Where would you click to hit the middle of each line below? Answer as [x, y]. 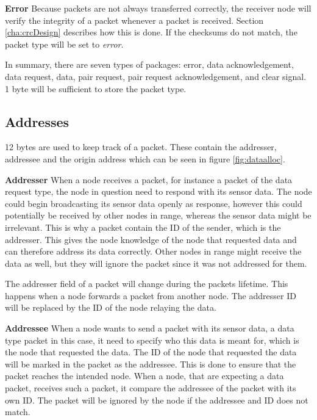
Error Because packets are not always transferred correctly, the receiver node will [158, 8]
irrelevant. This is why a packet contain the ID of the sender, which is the [143, 227]
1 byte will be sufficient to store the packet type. [96, 88]
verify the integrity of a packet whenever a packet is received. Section [134, 20]
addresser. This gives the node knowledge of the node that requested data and [151, 239]
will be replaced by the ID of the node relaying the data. [111, 307]
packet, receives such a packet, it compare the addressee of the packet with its [151, 388]
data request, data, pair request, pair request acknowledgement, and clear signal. [156, 76]
